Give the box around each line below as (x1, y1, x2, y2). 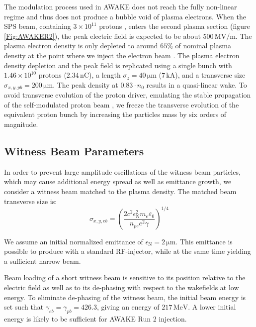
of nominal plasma (175, 40, 231, 51)
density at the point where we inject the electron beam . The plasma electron (4, 50, 240, 60)
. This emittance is (175, 236, 233, 246)
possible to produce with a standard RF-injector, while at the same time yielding (4, 246, 251, 256)
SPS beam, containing (4, 21, 71, 31)
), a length (88, 70, 121, 80)
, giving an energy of (96, 302, 160, 312)
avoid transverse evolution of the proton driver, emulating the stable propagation (4, 90, 251, 100)
